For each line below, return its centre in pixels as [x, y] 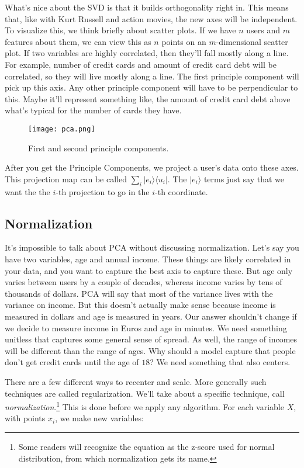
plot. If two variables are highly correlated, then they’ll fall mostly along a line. [147, 53]
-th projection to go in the [103, 191]
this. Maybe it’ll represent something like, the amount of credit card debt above [148, 98]
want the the [27, 191]
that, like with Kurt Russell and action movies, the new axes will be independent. [151, 18]
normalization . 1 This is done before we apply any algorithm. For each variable [144, 406]
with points [25, 418]
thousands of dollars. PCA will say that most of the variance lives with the [139, 293]
